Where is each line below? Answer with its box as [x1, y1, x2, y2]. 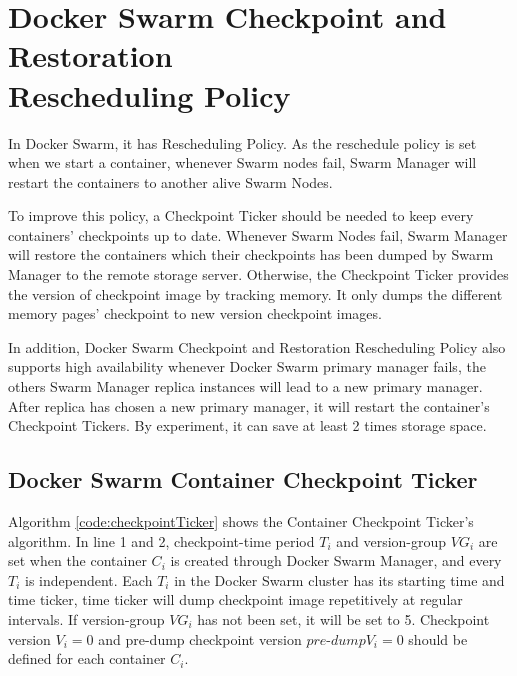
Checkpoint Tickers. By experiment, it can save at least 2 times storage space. [8, 415, 487, 436]
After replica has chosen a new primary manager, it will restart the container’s [8, 395, 490, 416]
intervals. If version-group [8, 608, 165, 629]
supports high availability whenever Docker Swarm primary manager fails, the [8, 356, 486, 377]
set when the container [8, 550, 147, 571]
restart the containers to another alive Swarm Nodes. [8, 171, 333, 192]
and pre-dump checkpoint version [98, 628, 302, 649]
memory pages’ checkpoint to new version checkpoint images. [8, 303, 382, 324]
